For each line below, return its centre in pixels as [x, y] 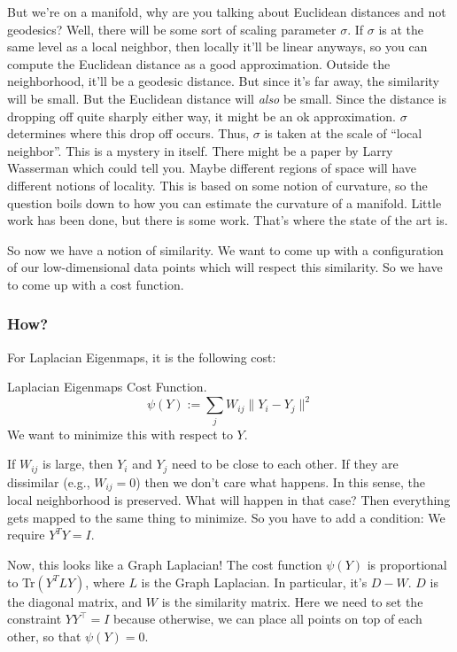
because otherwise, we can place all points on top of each [268, 619]
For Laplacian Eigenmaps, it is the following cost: [142, 357]
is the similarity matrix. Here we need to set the [292, 601]
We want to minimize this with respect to [120, 434]
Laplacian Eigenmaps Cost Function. [107, 387]
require [26, 535]
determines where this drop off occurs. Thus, [128, 133]
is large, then [78, 464]
